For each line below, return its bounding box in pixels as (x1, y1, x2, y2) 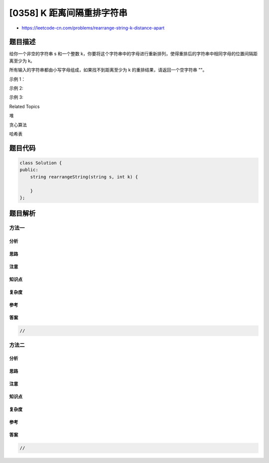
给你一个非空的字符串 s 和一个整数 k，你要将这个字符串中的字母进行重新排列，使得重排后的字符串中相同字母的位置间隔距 (9, 51, 258, 57)
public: (19, 167, 38, 173)
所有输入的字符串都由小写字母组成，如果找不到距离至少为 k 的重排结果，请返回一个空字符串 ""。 (9, 67, 207, 73)
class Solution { (19, 160, 62, 166)
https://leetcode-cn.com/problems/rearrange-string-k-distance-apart (21, 25, 165, 31)
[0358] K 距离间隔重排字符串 (9, 7, 128, 18)
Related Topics (9, 103, 40, 109)
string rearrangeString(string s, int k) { (30, 174, 138, 180)
